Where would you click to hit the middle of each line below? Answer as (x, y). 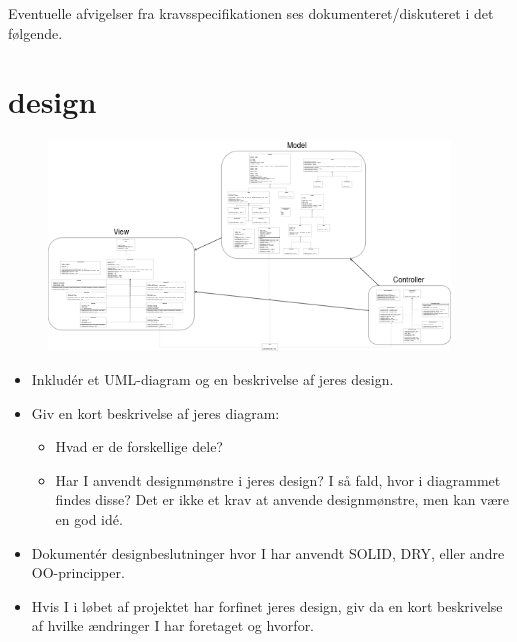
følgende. (35, 32)
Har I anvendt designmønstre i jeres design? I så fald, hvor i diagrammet (278, 479)
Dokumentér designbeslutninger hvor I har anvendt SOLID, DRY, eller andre (268, 552)
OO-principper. (78, 572)
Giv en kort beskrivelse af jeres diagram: (155, 412)
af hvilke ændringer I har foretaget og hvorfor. (173, 625)
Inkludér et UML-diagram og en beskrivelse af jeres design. (212, 378)
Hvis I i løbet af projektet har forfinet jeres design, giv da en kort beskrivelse (267, 605)
